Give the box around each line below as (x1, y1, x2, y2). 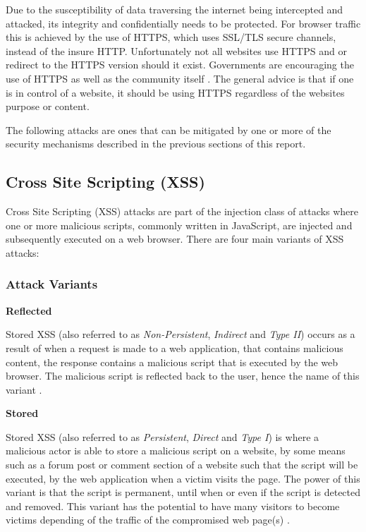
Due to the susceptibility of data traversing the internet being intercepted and (6, 2, 343, 16)
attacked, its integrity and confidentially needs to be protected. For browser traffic (6, 16, 361, 30)
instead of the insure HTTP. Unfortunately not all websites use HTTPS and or (6, 43, 347, 58)
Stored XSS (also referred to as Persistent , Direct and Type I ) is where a (6, 429, 319, 444)
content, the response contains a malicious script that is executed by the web (6, 354, 338, 369)
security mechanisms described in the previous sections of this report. (6, 136, 306, 151)
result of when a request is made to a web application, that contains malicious (6, 340, 343, 355)
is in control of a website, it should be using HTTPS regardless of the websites (6, 85, 345, 99)
